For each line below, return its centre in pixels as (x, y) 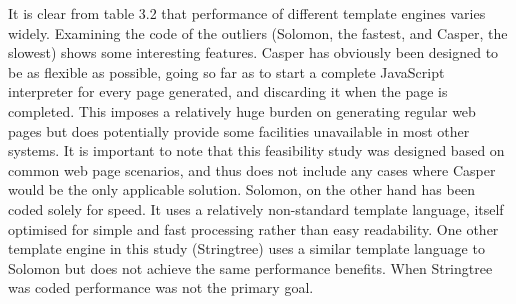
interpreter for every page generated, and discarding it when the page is (228, 91)
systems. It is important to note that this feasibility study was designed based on (256, 150)
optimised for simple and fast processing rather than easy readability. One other (253, 228)
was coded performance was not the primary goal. (161, 287)
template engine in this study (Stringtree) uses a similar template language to (246, 248)
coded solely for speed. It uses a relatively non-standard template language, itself (256, 208)
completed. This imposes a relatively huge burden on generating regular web (242, 110)
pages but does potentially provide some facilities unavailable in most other (239, 130)
